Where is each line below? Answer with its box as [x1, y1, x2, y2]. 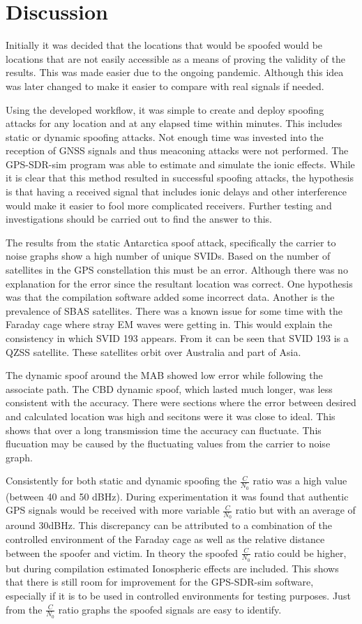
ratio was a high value [252, 473, 347, 488]
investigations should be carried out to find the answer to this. [6, 211, 273, 226]
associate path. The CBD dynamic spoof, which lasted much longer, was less [6, 381, 333, 396]
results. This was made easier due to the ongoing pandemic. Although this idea [6, 65, 344, 80]
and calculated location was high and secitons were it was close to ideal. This [6, 408, 335, 423]
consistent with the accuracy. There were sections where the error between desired [6, 395, 356, 410]
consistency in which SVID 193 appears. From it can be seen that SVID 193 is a [6, 331, 349, 345]
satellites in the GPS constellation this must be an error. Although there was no [6, 262, 348, 277]
